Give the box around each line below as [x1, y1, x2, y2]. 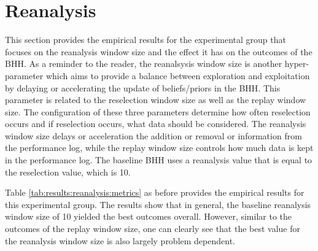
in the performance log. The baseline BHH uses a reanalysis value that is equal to [5, 153, 312, 166]
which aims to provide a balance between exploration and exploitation [45, 69, 310, 82]
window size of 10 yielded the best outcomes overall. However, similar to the [5, 210, 292, 223]
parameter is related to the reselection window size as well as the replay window [5, 93, 306, 106]
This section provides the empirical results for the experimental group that [5, 33, 286, 46]
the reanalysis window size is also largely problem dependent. [5, 234, 235, 247]
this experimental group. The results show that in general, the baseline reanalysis [5, 198, 311, 210]
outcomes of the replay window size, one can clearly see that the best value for [5, 222, 301, 235]
